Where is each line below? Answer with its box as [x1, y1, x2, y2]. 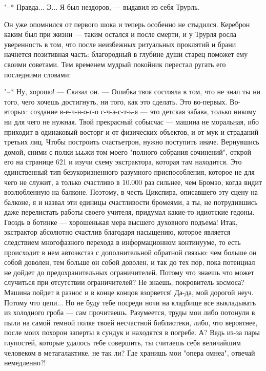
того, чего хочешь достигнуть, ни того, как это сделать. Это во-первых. [4, 96, 228, 107]
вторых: [4, 106, 28, 117]
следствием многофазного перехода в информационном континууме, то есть [4, 237, 241, 248]
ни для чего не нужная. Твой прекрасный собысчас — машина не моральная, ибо [4, 116, 259, 127]
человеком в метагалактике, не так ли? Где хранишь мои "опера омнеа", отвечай [4, 347, 255, 358]
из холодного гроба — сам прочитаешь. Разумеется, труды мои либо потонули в [4, 307, 255, 318]
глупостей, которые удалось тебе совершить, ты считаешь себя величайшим [4, 337, 241, 347]
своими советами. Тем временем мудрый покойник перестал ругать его [4, 58, 226, 69]
